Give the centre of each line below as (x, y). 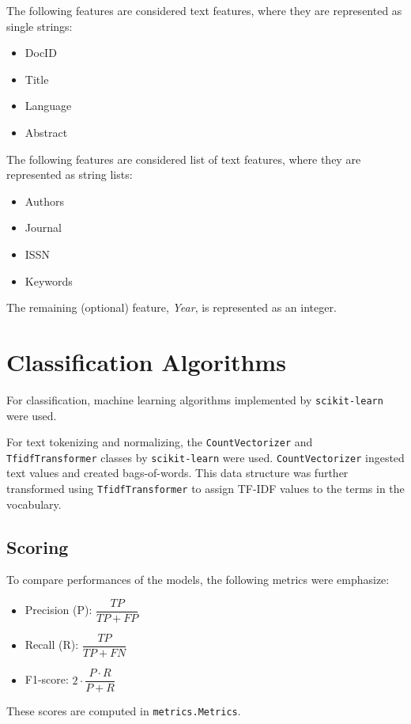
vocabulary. (34, 504)
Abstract (46, 132)
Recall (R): (52, 644)
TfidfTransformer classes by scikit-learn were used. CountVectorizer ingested (205, 457)
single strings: (40, 26)
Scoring (38, 546)
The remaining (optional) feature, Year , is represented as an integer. (172, 307)
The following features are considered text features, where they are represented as (204, 10)
